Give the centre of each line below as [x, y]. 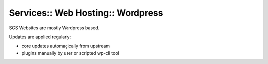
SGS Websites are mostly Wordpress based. [54, 28]
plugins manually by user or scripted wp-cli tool [70, 53]
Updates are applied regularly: [40, 37]
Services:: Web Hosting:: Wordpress [86, 13]
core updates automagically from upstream [66, 46]
